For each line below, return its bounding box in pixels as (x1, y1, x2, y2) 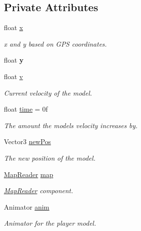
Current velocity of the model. (4, 87, 92, 98)
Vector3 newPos (4, 136, 51, 147)
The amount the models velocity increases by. (4, 120, 138, 130)
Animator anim (4, 201, 49, 212)
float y (4, 55, 24, 65)
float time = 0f (4, 104, 48, 114)
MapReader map (4, 169, 53, 179)
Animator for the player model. (4, 218, 96, 228)
